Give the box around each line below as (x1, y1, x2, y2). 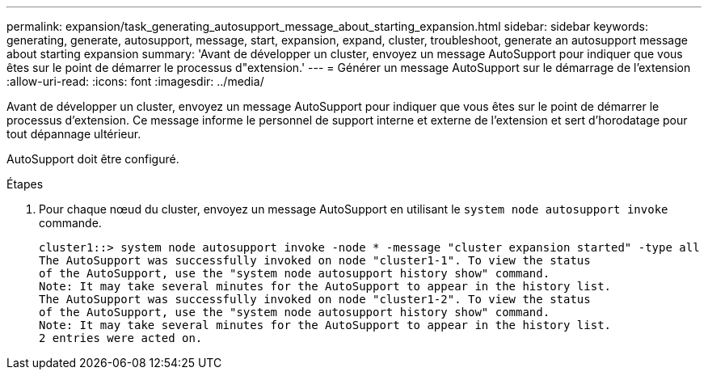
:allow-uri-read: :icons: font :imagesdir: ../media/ (6, 74, 264, 88)
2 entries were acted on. (39, 332, 203, 344)
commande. (39, 216, 102, 230)
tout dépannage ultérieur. (6, 127, 141, 141)
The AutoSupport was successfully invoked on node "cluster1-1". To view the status (39, 254, 591, 267)
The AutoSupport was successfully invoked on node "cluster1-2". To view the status (39, 293, 591, 306)
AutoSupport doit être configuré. (6, 152, 179, 166)
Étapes (6, 177, 44, 191)
